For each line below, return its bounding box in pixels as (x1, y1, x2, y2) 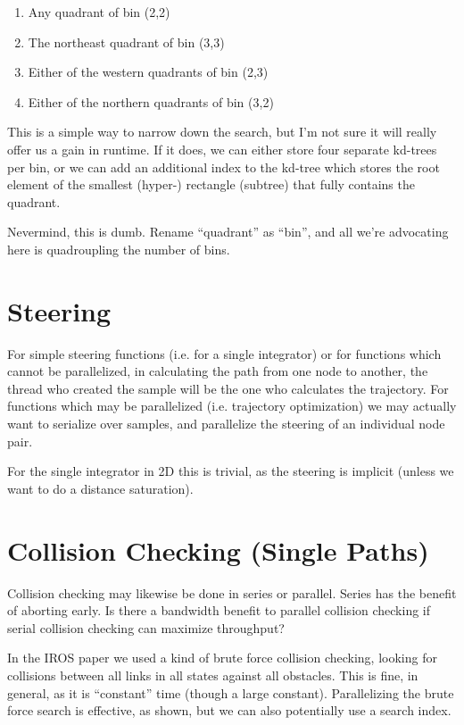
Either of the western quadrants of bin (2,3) (28, 62, 269, 81)
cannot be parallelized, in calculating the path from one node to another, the (7, 362, 428, 380)
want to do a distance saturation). (7, 479, 194, 497)
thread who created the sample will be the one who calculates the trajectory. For (7, 379, 449, 397)
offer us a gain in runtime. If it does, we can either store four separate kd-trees (7, 139, 437, 158)
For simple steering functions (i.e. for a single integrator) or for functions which (7, 344, 442, 362)
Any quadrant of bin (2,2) (28, 3, 170, 21)
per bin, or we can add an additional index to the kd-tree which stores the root (7, 157, 440, 176)
